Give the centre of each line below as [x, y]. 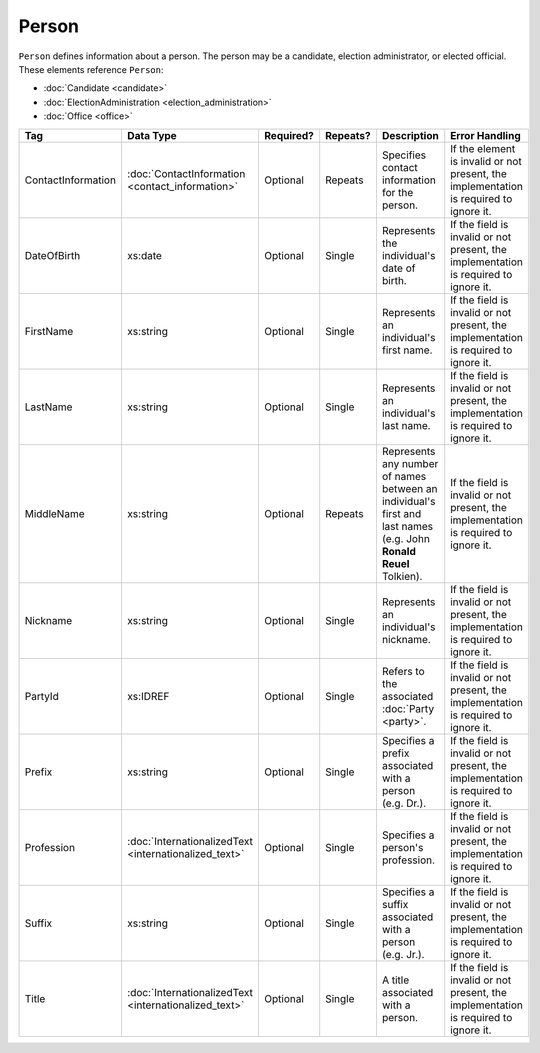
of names [404, 476]
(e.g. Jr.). [403, 954]
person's [402, 847]
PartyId [41, 696]
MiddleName [54, 513]
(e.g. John [405, 538]
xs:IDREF [148, 696]
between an [409, 488]
